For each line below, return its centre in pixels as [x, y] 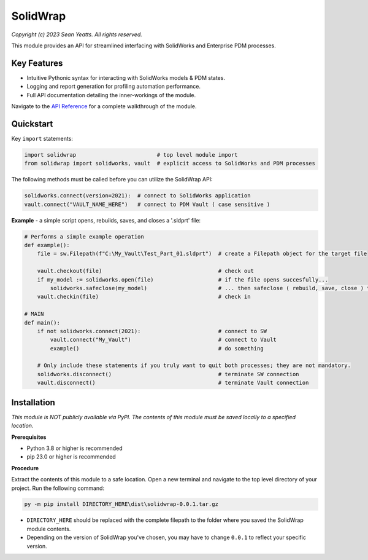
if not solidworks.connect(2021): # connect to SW [152, 331]
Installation [33, 402]
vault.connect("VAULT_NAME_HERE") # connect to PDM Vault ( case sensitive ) [147, 204]
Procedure [25, 468]
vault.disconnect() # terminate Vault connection [173, 383]
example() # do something [157, 348]
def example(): [47, 245]
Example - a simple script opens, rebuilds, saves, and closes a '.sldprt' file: [106, 220]
